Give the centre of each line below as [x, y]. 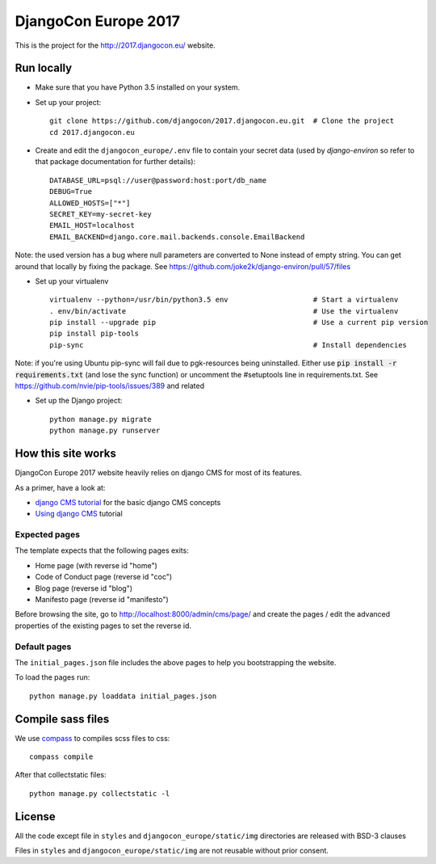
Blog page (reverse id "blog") [84, 588]
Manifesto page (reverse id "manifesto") [102, 599]
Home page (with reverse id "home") [96, 565]
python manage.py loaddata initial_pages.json [123, 696]
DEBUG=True [71, 192]
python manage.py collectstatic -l [100, 793]
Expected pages [48, 535]
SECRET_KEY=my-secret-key [101, 214]
